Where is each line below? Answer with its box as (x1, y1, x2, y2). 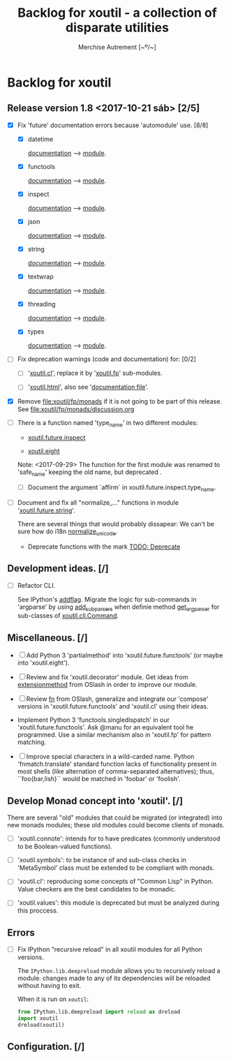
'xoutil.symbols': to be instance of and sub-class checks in (17, 856, 187, 864)
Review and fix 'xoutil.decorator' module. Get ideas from (26, 673, 188, 681)
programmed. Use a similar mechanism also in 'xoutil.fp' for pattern (17, 731, 211, 739)
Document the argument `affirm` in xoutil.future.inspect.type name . (27, 483, 216, 493)
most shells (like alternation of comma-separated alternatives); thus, (17, 767, 214, 776)
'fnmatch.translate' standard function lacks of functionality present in (17, 760, 217, 769)
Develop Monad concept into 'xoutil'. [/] (7, 794, 184, 807)
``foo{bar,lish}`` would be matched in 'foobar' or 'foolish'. (17, 775, 181, 783)
